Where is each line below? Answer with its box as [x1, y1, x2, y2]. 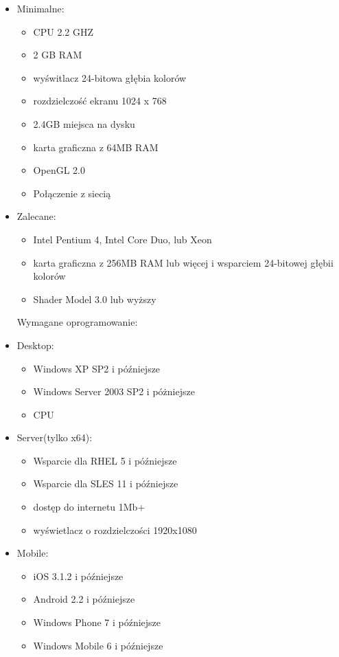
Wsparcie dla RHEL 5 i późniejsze [33, 453, 177, 467]
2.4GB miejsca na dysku [33, 116, 135, 131]
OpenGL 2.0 [33, 163, 85, 177]
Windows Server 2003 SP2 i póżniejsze [33, 384, 195, 399]
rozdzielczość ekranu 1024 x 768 [33, 93, 167, 108]
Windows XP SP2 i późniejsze [33, 361, 161, 375]
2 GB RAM [33, 47, 82, 62]
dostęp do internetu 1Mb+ [33, 500, 145, 514]
